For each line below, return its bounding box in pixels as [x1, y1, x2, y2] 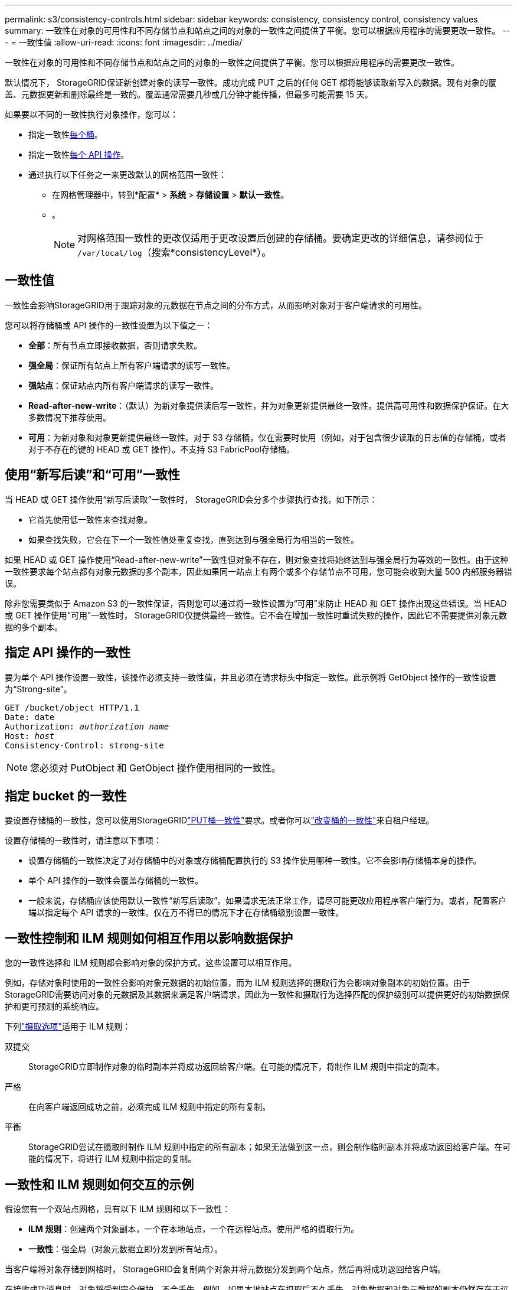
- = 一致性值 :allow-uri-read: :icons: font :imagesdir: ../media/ [5, 37, 243, 47]
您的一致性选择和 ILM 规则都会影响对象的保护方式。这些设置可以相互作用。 [5, 957, 297, 968]
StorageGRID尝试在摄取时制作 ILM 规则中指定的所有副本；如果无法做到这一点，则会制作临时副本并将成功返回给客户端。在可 [28, 1142, 511, 1152]
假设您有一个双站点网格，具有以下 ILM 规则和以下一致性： [5, 1204, 231, 1214]
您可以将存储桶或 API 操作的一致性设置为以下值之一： [5, 320, 213, 330]
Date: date [5, 712, 55, 722]
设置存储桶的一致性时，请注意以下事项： [5, 835, 162, 846]
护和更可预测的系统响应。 [5, 1001, 104, 1012]
